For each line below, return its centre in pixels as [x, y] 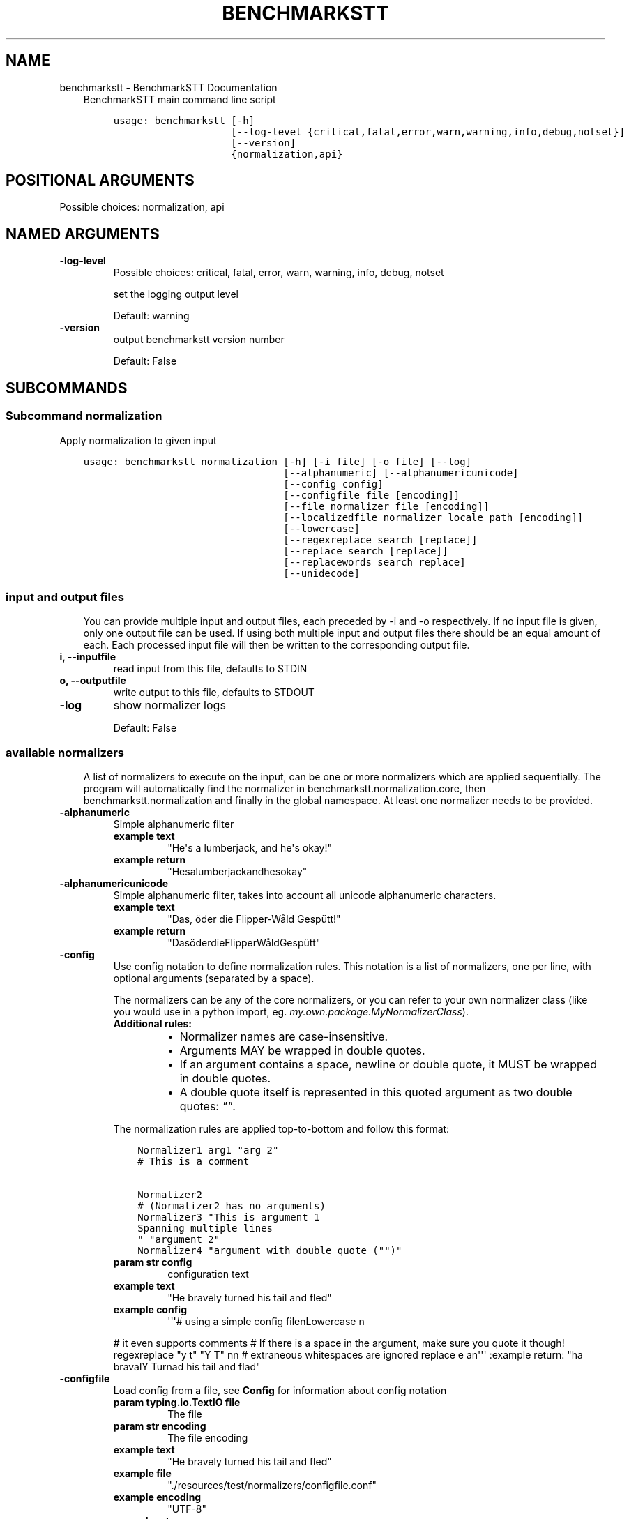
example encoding [157, 1497]
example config [150, 1309]
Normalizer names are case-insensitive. [284, 1036]
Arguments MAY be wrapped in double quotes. [302, 1050]
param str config [153, 1262]
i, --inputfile [88, 657]
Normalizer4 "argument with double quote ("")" [270, 1250]
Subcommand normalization [84, 416]
